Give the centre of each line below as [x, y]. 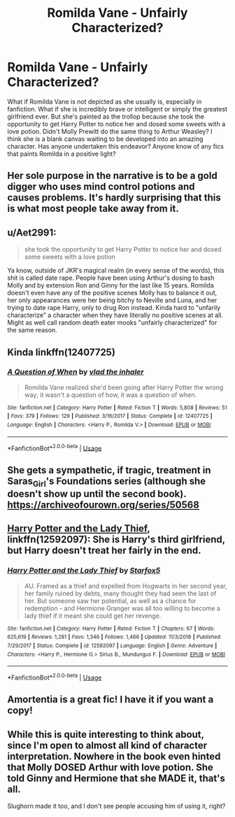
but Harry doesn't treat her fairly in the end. [104, 551]
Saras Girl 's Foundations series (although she [107, 482]
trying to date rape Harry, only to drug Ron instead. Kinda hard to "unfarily [114, 308]
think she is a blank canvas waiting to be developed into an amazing [105, 139]
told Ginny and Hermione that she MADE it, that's [116, 778]
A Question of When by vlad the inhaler [76, 372]
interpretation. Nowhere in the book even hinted [114, 756]
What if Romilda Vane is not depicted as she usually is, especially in [105, 101]
